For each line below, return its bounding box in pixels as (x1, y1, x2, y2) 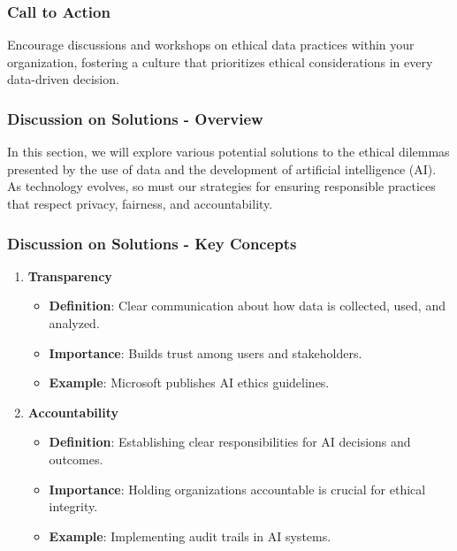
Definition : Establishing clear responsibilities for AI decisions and (49, 432, 411, 451)
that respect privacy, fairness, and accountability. (7, 195, 273, 212)
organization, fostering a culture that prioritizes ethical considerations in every (7, 52, 433, 71)
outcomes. (49, 449, 103, 468)
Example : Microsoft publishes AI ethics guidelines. (49, 373, 330, 392)
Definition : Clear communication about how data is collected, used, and (49, 296, 446, 315)
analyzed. (49, 314, 100, 332)
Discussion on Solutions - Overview (7, 107, 263, 129)
